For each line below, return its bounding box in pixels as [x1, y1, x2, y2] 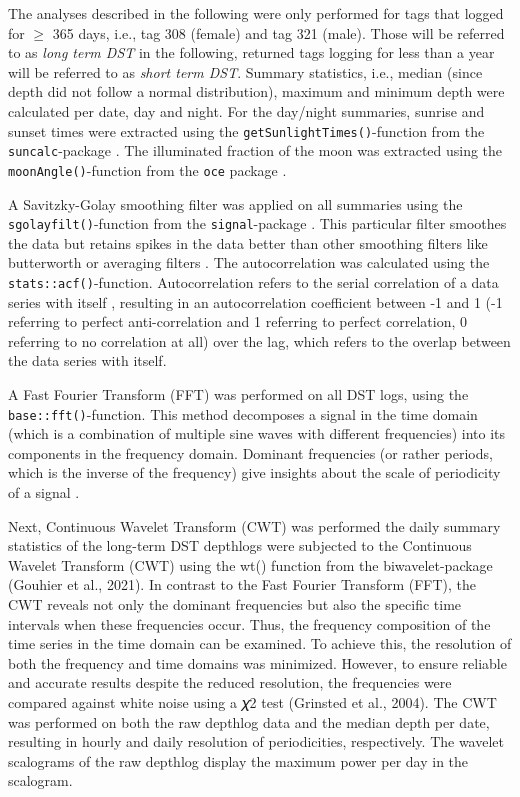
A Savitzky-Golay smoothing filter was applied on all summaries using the [8, 193, 463, 214]
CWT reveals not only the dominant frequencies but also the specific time [8, 594, 462, 614]
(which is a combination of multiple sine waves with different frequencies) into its [8, 423, 506, 444]
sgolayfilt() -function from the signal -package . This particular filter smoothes [8, 213, 507, 234]
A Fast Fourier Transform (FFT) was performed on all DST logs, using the [8, 384, 469, 404]
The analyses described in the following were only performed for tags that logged [8, 3, 504, 23]
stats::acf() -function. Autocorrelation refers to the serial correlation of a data [8, 271, 499, 292]
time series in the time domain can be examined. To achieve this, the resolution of [8, 633, 512, 654]
